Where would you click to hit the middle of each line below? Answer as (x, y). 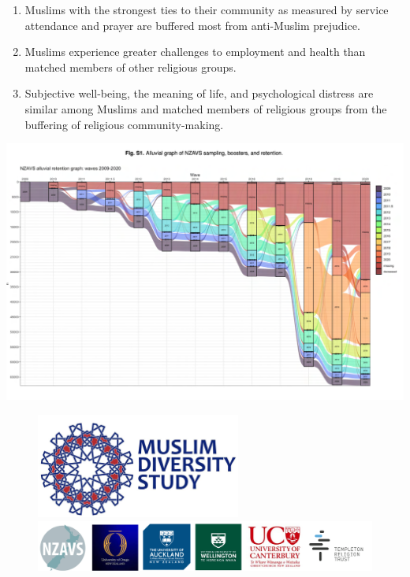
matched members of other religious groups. (130, 67)
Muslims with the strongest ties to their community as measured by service (207, 9)
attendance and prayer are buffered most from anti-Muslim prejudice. (192, 25)
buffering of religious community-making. (124, 124)
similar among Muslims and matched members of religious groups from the (206, 108)
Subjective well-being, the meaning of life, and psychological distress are (199, 93)
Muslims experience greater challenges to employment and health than (195, 52)
